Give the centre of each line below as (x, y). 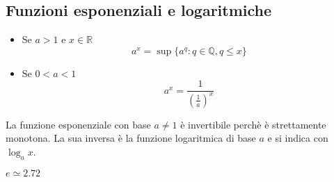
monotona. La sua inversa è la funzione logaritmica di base (131, 138)
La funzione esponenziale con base (78, 124)
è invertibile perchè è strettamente (253, 124)
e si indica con (298, 138)
